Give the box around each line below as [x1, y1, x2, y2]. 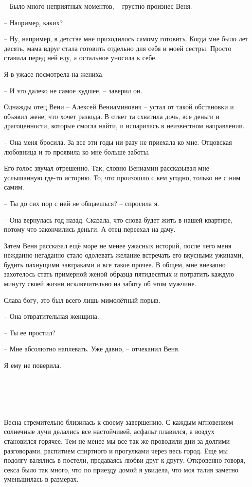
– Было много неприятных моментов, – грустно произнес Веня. [4, 1, 192, 11]
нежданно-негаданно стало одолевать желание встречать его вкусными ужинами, [4, 250, 243, 260]
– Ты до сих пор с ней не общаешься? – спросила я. [4, 198, 160, 208]
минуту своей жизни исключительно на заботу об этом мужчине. [4, 278, 197, 289]
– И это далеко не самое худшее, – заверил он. [4, 85, 143, 95]
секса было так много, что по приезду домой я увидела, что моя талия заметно [4, 464, 239, 474]
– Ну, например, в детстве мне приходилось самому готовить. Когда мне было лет [4, 34, 249, 44]
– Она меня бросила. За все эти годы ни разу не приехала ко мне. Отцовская [4, 137, 232, 147]
